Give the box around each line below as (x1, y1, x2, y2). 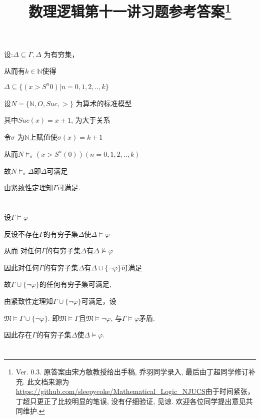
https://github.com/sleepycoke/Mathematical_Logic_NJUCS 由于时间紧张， (15, 386, 254, 396)
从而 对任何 (4, 245, 41, 256)
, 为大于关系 (70, 115, 110, 125)
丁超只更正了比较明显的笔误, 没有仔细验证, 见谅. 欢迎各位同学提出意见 (15, 395, 246, 406)
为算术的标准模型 (75, 98, 132, 108)
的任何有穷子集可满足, (39, 279, 111, 289)
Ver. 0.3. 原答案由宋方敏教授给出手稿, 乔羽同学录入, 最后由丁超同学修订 (15, 366, 248, 376)
